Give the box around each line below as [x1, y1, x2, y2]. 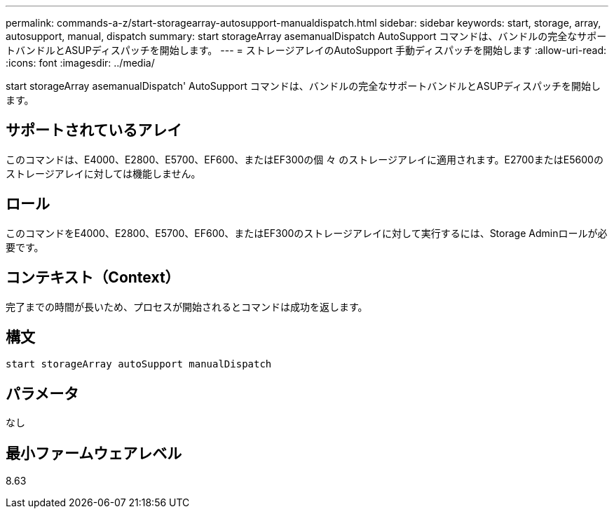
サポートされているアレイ [6, 121, 182, 140]
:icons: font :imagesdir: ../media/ [6, 57, 155, 69]
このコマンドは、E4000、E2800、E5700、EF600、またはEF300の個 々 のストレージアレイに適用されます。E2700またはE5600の [6, 153, 603, 165]
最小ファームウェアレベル [6, 444, 182, 462]
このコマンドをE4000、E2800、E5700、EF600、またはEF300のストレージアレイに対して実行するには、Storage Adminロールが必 [6, 226, 608, 239]
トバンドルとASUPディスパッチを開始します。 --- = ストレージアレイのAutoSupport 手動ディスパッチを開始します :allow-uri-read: [6, 44, 607, 56]
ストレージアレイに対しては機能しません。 [6, 167, 201, 180]
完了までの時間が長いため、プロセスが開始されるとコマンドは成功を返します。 [6, 300, 368, 313]
